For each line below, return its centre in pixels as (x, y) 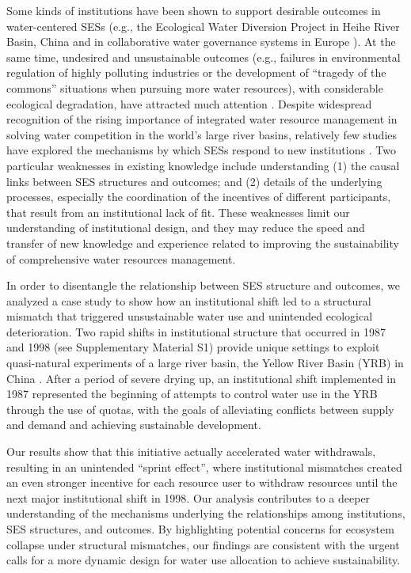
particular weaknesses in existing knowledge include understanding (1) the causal (203, 165)
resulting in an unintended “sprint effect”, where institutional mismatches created (204, 467)
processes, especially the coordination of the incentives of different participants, (199, 197)
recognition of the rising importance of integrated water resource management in (202, 119)
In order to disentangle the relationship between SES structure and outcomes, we (203, 285)
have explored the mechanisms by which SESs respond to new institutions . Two (201, 150)
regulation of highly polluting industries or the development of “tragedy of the (196, 72)
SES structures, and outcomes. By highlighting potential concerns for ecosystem (200, 529)
